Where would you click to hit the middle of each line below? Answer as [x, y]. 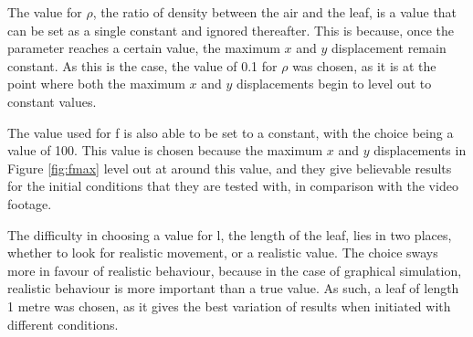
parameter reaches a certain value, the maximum [144, 48]
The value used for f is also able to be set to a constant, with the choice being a [231, 132]
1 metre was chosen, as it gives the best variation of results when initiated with [229, 305]
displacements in [420, 150]
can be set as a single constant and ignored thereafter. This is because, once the [231, 30]
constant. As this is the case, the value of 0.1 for [142, 65]
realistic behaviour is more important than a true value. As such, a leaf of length [233, 288]
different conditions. [63, 324]
